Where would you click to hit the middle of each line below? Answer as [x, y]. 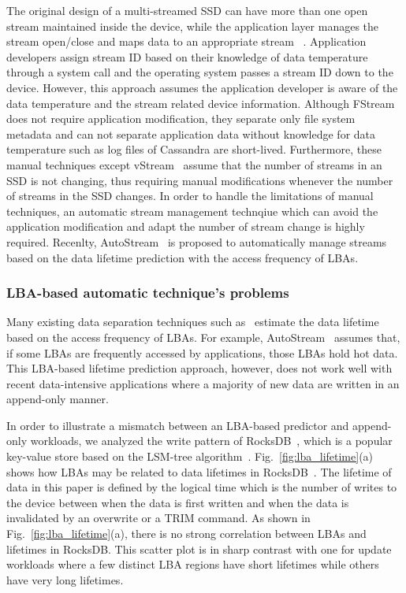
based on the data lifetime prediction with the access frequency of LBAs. [183, 257]
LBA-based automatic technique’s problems [148, 293]
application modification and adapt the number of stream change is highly [186, 226]
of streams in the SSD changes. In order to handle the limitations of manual [190, 196]
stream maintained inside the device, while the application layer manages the [193, 26]
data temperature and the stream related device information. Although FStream [201, 103]
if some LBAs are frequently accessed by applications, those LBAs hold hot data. [202, 352]
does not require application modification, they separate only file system [181, 119]
